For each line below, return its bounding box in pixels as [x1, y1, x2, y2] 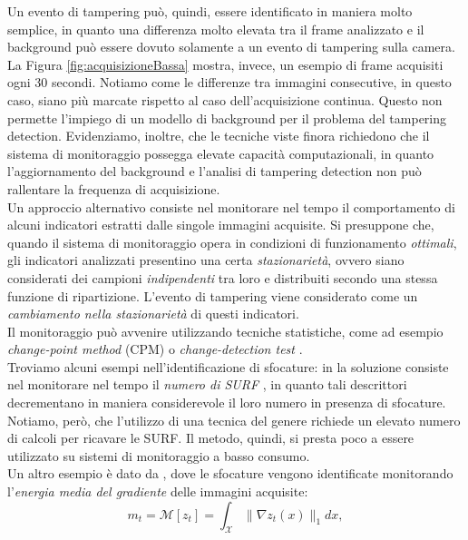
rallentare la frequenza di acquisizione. [7, 179, 220, 198]
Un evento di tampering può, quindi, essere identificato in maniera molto [7, 2, 413, 20]
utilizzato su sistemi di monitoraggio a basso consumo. [7, 446, 310, 465]
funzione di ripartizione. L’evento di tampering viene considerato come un [7, 286, 418, 305]
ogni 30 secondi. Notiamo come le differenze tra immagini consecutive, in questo [7, 73, 452, 92]
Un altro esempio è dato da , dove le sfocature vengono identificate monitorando [7, 464, 453, 483]
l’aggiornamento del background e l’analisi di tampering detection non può [7, 162, 422, 181]
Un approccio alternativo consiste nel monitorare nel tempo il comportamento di [7, 197, 455, 216]
